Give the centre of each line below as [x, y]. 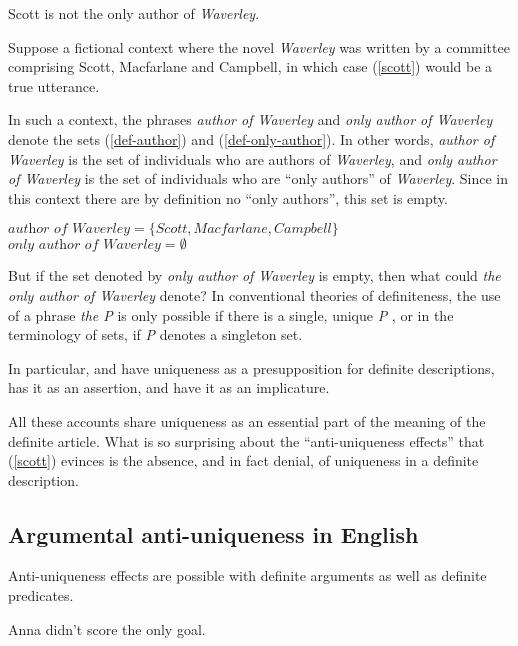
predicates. [41, 595]
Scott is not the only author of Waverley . [134, 13]
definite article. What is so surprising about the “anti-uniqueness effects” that [246, 440]
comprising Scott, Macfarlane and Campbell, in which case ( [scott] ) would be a [250, 66]
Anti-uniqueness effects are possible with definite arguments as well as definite [247, 575]
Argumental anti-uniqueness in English [213, 533]
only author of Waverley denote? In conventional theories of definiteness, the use [254, 294]
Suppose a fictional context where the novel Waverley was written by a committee [259, 46]
